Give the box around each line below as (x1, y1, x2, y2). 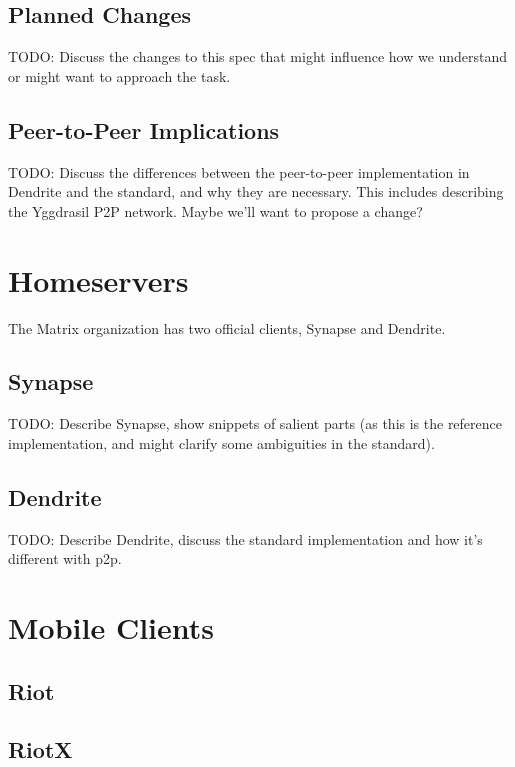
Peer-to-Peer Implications (8, 114, 280, 145)
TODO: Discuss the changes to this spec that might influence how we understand (8, 46, 508, 67)
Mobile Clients (8, 607, 215, 648)
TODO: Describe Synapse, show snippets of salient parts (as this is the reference (8, 413, 503, 434)
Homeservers (8, 259, 189, 300)
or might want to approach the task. (8, 65, 231, 86)
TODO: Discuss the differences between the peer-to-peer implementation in (8, 161, 470, 182)
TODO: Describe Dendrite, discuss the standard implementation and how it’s (8, 528, 483, 549)
